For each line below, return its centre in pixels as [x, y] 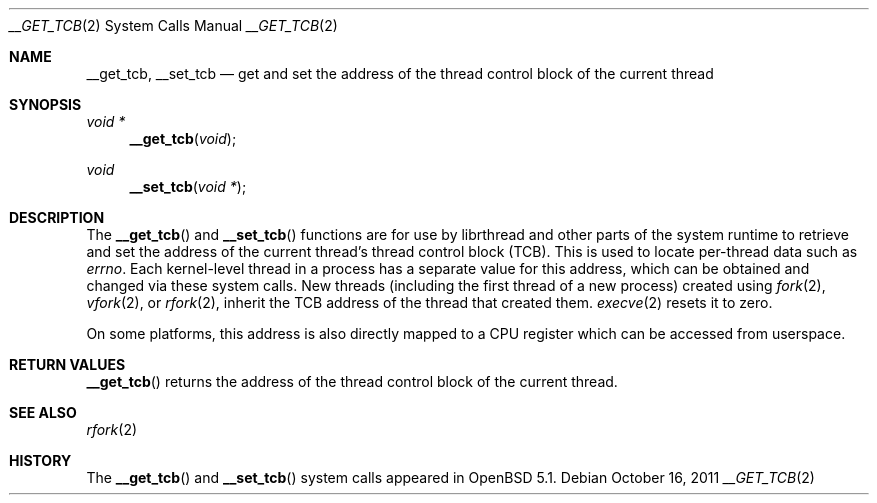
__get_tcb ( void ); [183, 138]
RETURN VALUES [67, 364]
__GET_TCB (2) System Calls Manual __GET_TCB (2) [173, 25]
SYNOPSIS [45, 104]
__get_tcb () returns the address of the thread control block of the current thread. [352, 381]
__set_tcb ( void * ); [188, 186]
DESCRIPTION [57, 217]
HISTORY [40, 460]
